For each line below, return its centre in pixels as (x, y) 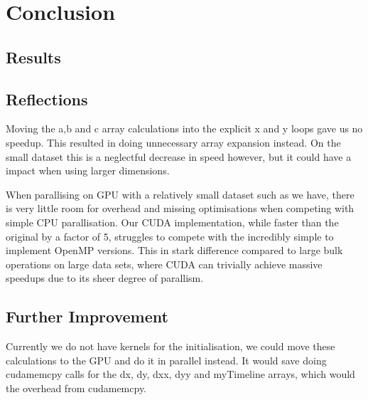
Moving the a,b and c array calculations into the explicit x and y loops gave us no (184, 128)
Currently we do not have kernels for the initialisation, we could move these (171, 346)
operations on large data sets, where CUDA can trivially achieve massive (164, 264)
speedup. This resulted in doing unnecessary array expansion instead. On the (173, 142)
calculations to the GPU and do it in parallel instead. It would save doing (166, 360)
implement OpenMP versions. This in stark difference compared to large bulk (174, 250)
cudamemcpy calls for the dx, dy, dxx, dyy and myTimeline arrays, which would (180, 374)
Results (33, 57)
